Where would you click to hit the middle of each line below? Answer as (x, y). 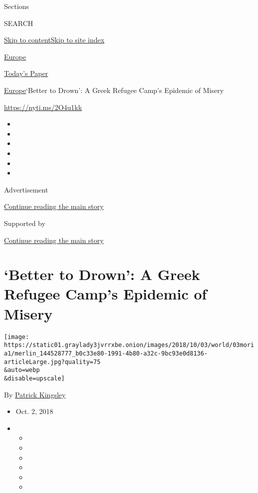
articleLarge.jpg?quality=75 (52, 362)
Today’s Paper (26, 73)
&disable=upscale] (34, 378)
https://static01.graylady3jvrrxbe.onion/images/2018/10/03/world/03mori (129, 345)
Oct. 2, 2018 (34, 411)
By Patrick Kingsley (35, 394)
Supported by (25, 223)
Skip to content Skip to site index (54, 40)
